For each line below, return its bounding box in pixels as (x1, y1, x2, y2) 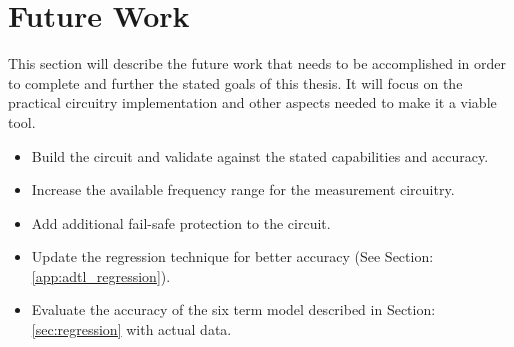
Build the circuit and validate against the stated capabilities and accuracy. (31, 145, 489, 166)
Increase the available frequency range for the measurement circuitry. (31, 179, 455, 200)
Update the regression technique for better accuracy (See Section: (31, 246, 434, 267)
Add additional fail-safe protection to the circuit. (31, 212, 331, 233)
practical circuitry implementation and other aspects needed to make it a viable (8, 92, 497, 113)
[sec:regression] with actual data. (31, 319, 232, 340)
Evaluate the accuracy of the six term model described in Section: (31, 299, 436, 320)
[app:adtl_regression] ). (31, 265, 171, 286)
